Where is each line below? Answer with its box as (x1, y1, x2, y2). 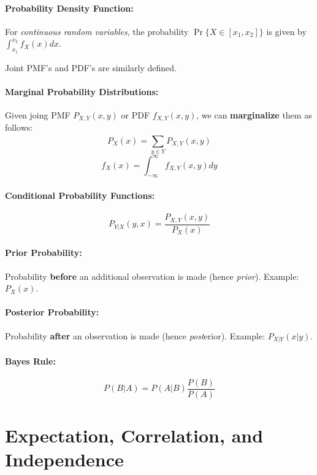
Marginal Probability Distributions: (5, 85, 159, 98)
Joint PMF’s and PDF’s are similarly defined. (5, 61, 177, 74)
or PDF (121, 108, 150, 121)
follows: (5, 121, 33, 134)
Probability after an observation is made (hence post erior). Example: (5, 329, 265, 342)
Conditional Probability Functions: (5, 189, 155, 202)
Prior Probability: (5, 246, 82, 259)
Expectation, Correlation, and (5, 423, 264, 448)
